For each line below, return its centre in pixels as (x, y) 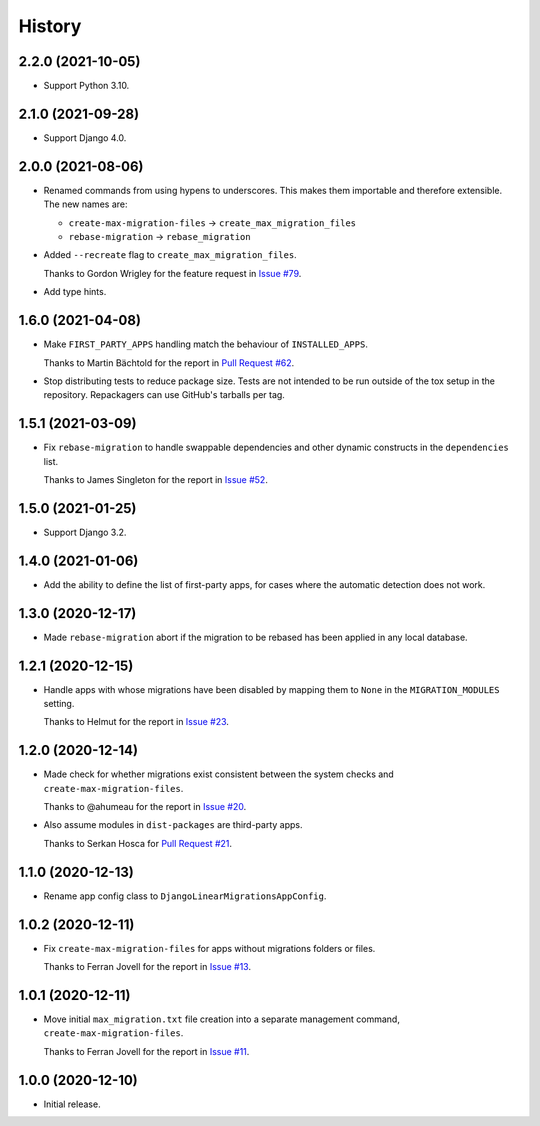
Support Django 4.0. (85, 137)
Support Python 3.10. (86, 86)
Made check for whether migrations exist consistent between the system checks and (218, 774)
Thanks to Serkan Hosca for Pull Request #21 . (138, 843)
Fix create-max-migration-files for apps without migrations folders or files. (209, 948)
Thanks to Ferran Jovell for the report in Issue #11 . (146, 1051)
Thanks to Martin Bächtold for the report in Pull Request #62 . (169, 362)
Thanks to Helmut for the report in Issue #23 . (136, 722)
